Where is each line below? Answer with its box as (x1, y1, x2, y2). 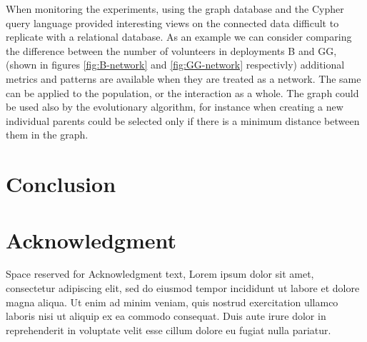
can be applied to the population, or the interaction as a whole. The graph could (6, 85, 359, 100)
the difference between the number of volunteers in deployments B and (6, 43, 315, 58)
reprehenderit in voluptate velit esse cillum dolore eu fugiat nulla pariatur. (6, 322, 331, 337)
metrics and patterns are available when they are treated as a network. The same (6, 71, 361, 86)
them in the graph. (6, 127, 89, 142)
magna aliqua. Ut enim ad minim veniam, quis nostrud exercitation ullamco (6, 294, 338, 309)
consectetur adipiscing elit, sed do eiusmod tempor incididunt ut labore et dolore (6, 281, 360, 296)
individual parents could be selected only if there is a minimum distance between (6, 113, 360, 128)
